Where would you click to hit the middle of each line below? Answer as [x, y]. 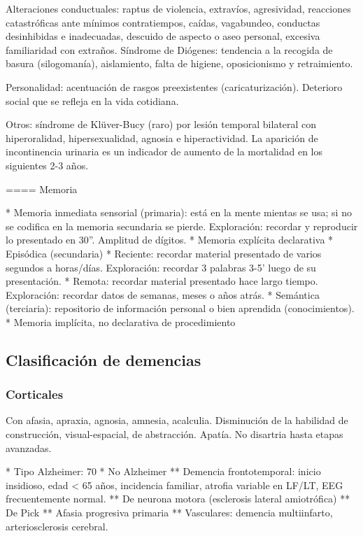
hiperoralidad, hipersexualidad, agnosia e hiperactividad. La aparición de [162, 137]
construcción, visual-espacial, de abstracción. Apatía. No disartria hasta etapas [175, 434]
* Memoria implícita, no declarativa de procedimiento [121, 322]
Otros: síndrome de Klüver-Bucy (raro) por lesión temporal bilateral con [161, 124]
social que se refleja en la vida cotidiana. [92, 100]
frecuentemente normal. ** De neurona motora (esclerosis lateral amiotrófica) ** [178, 499]
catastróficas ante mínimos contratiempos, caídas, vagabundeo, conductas [163, 22]
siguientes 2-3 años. [47, 165]
